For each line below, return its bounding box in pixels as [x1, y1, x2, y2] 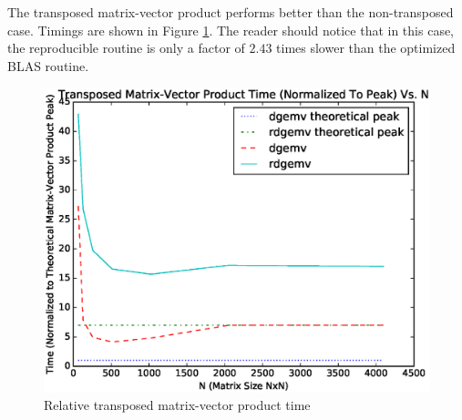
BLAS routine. [7, 56, 89, 75]
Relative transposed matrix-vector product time [44, 395, 311, 415]
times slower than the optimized [276, 38, 456, 57]
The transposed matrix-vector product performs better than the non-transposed [7, 3, 454, 21]
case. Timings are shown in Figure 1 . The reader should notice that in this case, [7, 20, 455, 39]
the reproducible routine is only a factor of [7, 38, 245, 57]
